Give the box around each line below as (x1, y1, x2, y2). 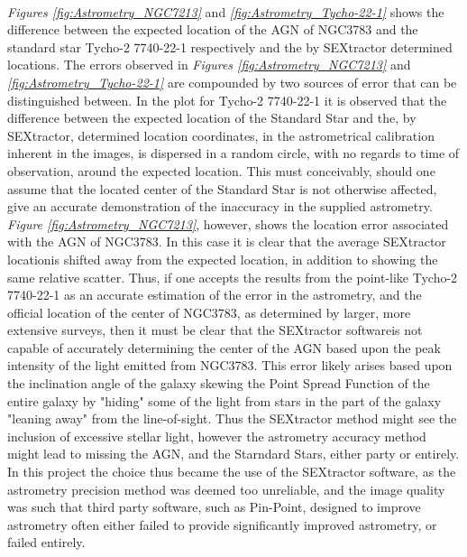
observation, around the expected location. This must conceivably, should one (7, 161, 435, 180)
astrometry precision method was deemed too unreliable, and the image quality (7, 479, 445, 498)
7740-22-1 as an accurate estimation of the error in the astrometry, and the (7, 285, 422, 304)
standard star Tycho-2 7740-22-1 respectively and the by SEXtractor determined (7, 37, 453, 56)
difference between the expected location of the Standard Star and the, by (7, 108, 417, 127)
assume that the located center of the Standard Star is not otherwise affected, (7, 179, 437, 198)
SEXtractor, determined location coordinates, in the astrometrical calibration (7, 125, 435, 144)
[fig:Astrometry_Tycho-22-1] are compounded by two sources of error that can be (7, 72, 457, 91)
